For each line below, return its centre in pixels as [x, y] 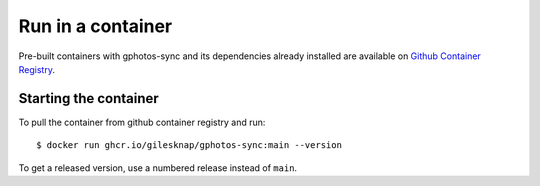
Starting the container [88, 98]
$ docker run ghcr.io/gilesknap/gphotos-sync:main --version [189, 145]
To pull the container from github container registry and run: [142, 122]
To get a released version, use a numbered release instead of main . [158, 167]
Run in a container [95, 26]
